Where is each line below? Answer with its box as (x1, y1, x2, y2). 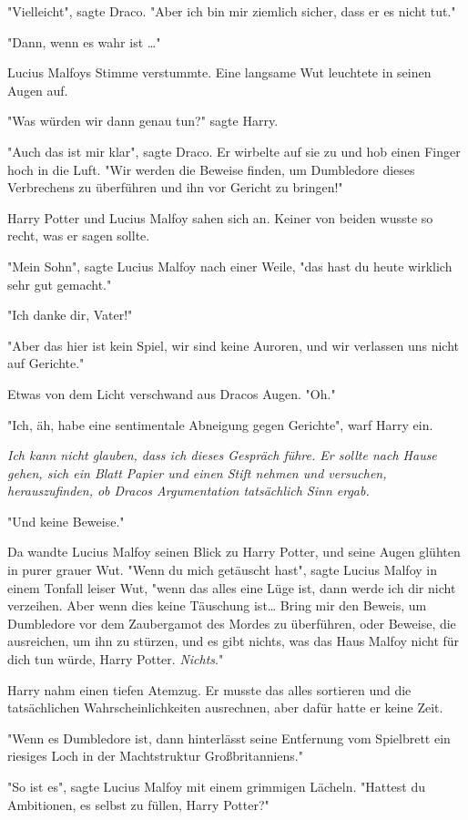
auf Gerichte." (7, 354, 85, 373)
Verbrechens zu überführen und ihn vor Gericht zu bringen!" (7, 178, 343, 197)
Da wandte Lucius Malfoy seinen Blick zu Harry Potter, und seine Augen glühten (7, 542, 461, 561)
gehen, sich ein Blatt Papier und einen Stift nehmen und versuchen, (7, 463, 387, 482)
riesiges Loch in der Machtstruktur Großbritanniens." (7, 746, 303, 765)
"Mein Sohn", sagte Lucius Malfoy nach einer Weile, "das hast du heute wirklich (7, 256, 453, 275)
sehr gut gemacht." (7, 274, 112, 293)
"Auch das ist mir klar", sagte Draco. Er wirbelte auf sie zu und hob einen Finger (7, 141, 461, 160)
